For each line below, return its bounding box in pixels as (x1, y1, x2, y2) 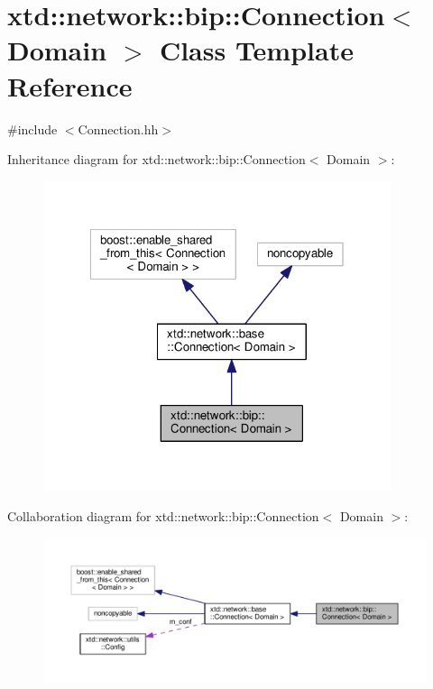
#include (7, 119, 58, 138)
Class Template (159, 32, 354, 69)
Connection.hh (78, 119, 159, 138)
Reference (7, 67, 133, 104)
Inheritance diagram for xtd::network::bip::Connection (7, 150, 306, 169)
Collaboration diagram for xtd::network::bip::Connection (7, 507, 319, 526)
